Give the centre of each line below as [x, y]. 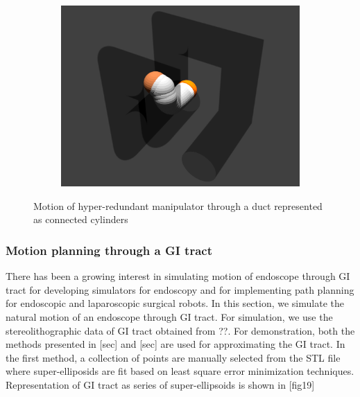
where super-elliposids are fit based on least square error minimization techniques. [180, 371]
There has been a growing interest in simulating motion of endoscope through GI [178, 276]
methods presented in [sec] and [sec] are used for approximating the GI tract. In [175, 344]
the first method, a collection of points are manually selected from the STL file [173, 357]
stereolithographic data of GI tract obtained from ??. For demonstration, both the [180, 330]
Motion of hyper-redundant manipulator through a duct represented [178, 205]
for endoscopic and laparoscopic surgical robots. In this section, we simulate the [175, 303]
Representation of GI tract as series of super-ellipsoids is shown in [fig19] [160, 385]
